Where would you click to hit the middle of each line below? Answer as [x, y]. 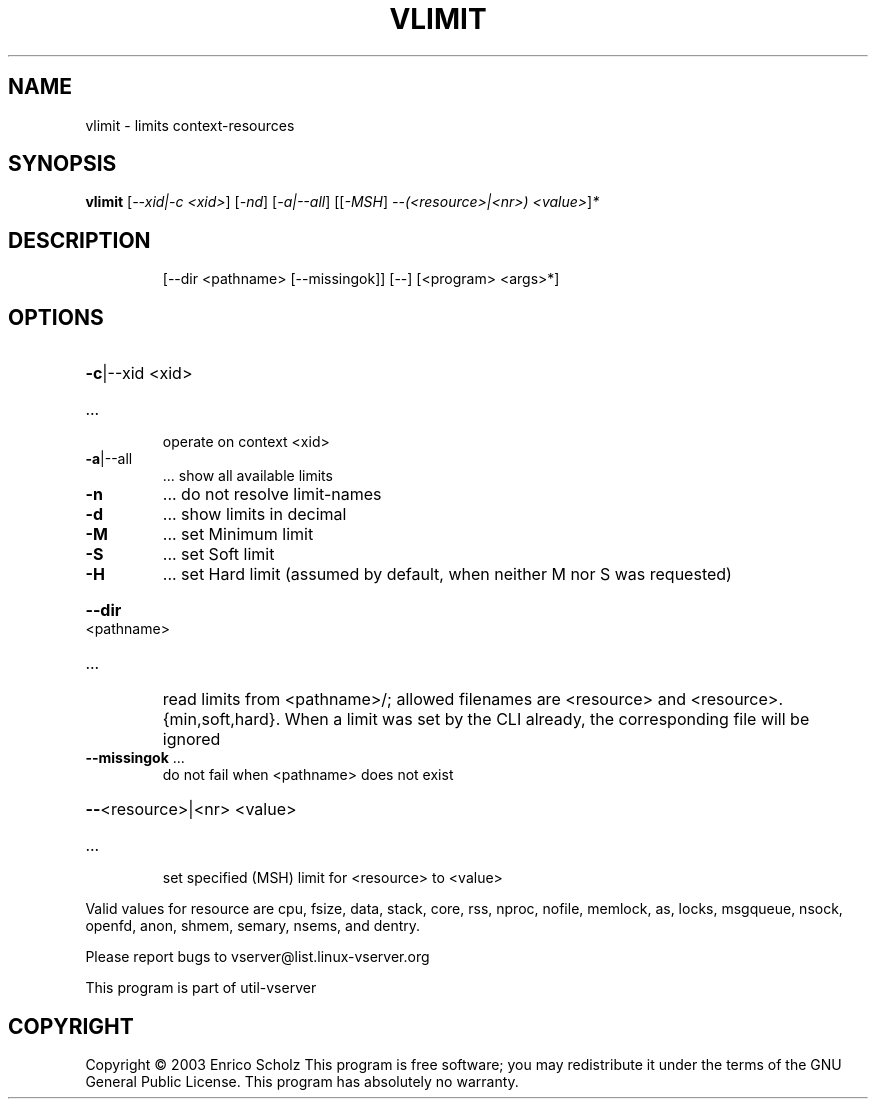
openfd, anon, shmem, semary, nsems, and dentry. [253, 926]
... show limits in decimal [254, 514]
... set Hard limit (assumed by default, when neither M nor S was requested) [447, 574]
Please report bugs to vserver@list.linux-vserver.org [257, 957]
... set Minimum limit [238, 534]
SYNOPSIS [62, 164]
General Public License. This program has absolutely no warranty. [302, 1081]
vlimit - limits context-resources [190, 125]
